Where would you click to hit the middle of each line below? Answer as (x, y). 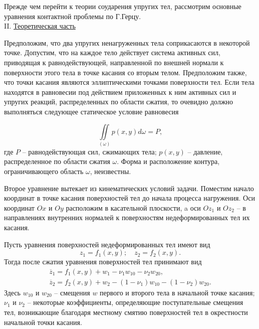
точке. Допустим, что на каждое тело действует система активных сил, (112, 52)
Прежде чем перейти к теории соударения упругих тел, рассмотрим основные (123, 6)
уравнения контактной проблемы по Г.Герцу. (73, 16)
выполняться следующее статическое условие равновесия (91, 111)
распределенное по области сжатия (57, 161)
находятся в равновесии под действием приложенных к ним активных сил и (120, 92)
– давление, (205, 151)
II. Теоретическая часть (40, 26)
